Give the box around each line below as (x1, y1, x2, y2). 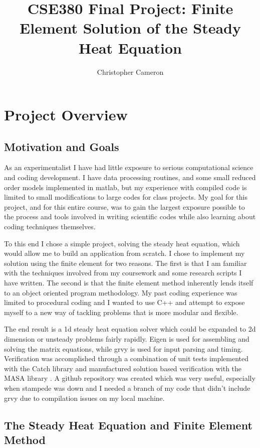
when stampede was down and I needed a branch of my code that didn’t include (4, 382, 250, 393)
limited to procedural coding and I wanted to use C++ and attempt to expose (4, 297, 245, 308)
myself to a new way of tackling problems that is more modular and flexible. (4, 307, 238, 317)
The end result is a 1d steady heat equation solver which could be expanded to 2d (4, 324, 256, 334)
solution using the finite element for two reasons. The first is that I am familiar (4, 257, 247, 268)
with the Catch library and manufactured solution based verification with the (4, 363, 242, 373)
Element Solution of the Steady (20, 18, 241, 38)
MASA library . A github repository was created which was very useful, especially (4, 373, 255, 383)
